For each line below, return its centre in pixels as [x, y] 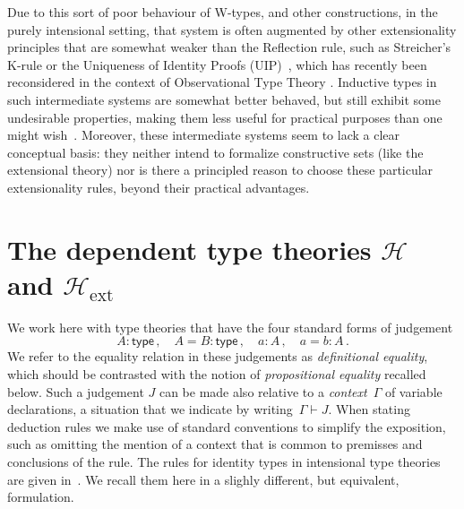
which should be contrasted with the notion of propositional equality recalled [217, 374]
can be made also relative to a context [263, 391]
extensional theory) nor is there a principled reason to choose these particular [220, 170]
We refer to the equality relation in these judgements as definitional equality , [218, 356]
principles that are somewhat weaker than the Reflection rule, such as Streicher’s [229, 47]
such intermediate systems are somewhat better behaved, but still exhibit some [224, 99]
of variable [413, 391]
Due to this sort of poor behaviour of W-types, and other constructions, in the [223, 12]
